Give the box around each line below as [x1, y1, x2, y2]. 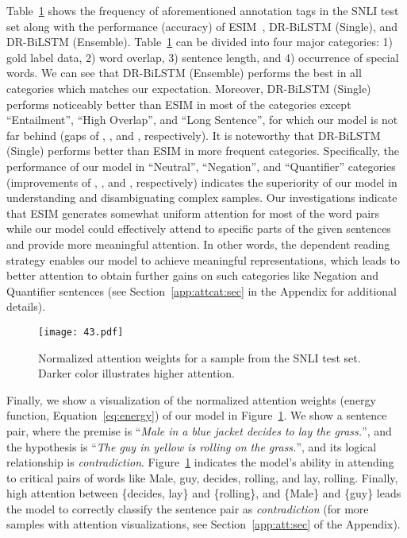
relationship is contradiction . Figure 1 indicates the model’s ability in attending [6, 454, 394, 470]
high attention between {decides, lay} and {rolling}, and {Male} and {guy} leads [6, 485, 401, 501]
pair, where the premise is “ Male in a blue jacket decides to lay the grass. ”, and [6, 422, 392, 439]
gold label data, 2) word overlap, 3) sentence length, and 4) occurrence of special [6, 48, 399, 65]
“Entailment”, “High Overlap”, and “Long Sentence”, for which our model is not [6, 111, 398, 128]
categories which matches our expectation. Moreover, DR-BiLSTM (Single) [6, 79, 371, 96]
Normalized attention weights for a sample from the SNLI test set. [38, 349, 361, 366]
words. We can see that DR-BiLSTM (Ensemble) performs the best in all [6, 64, 362, 81]
